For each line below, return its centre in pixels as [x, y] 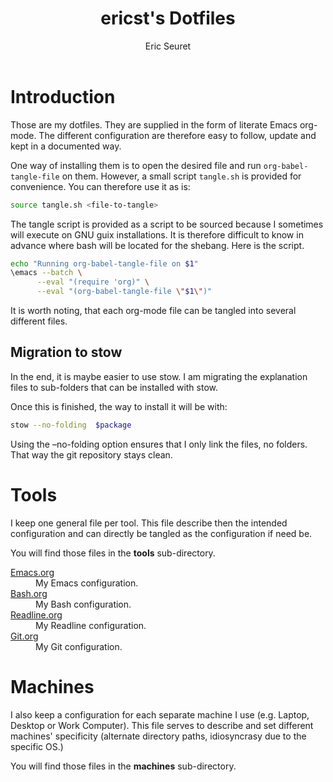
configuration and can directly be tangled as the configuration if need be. [161, 533]
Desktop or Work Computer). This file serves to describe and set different [162, 725]
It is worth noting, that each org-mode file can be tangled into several [153, 311]
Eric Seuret [168, 46]
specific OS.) [37, 746]
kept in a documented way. [66, 146]
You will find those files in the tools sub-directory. [113, 553]
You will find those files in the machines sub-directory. [123, 766]
